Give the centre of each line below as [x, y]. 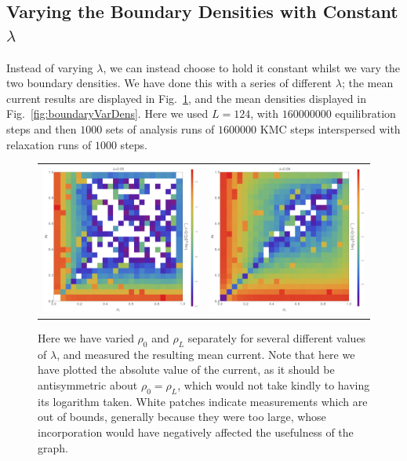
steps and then [42, 128]
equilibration [365, 113]
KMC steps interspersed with [330, 128]
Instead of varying [50, 67]
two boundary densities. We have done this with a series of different [169, 83]
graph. [53, 447]
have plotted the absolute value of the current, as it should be [186, 370]
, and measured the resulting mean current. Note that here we [206, 354]
